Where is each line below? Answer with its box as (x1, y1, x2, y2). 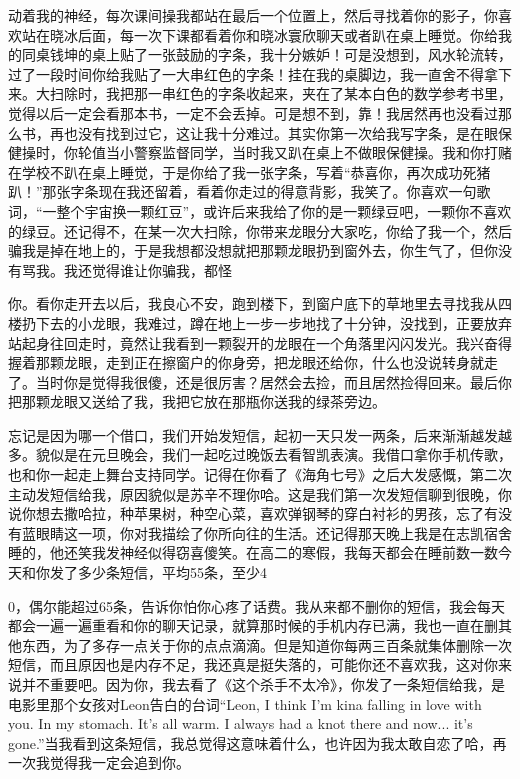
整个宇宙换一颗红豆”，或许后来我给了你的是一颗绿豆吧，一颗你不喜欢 (56, 200, 512, 221)
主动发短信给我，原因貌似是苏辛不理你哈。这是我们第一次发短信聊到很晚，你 (8, 483, 512, 504)
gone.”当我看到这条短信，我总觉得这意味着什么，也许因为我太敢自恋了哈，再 (8, 732, 507, 753)
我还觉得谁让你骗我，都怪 (63, 259, 232, 280)
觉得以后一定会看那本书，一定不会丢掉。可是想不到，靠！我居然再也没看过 (8, 102, 498, 123)
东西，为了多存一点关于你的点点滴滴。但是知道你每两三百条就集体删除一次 (21, 634, 512, 655)
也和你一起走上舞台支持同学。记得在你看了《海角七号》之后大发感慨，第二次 (8, 464, 512, 485)
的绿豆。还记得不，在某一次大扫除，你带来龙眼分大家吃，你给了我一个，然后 (8, 220, 512, 241)
